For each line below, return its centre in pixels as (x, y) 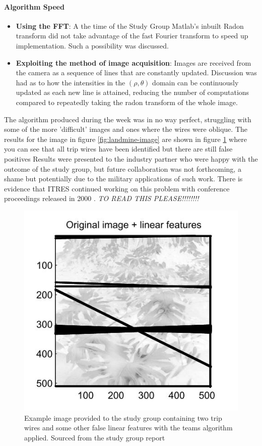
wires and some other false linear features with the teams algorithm (128, 428)
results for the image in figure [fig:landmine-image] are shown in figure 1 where (125, 139)
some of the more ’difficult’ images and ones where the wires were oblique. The (126, 129)
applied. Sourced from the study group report (95, 437)
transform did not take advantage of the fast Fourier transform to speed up (132, 36)
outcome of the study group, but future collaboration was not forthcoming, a (123, 168)
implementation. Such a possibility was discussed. (92, 45)
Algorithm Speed (34, 6)
